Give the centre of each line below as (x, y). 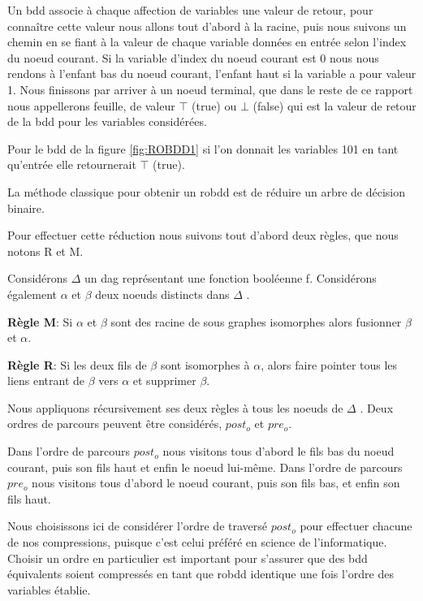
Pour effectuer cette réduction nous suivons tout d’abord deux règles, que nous (203, 235)
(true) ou (214, 105)
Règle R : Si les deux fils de (77, 364)
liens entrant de (46, 380)
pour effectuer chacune (356, 526)
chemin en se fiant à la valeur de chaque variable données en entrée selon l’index (207, 42)
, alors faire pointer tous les (329, 364)
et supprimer (164, 380)
